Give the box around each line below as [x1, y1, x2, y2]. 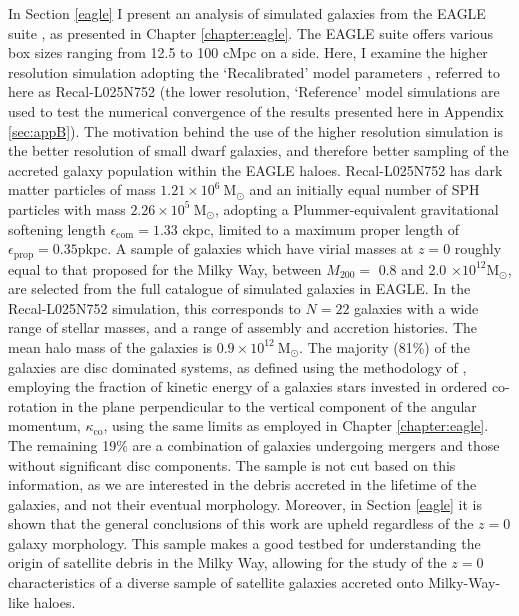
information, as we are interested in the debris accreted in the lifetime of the [8, 474, 477, 495]
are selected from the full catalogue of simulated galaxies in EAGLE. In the [8, 278, 471, 299]
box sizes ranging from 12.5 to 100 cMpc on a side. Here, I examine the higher [8, 42, 488, 63]
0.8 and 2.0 [378, 258, 447, 279]
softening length [8, 218, 106, 239]
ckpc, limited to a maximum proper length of [182, 218, 460, 239]
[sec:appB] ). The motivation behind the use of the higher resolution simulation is [8, 120, 503, 141]
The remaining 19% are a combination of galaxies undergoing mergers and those [8, 434, 500, 455]
